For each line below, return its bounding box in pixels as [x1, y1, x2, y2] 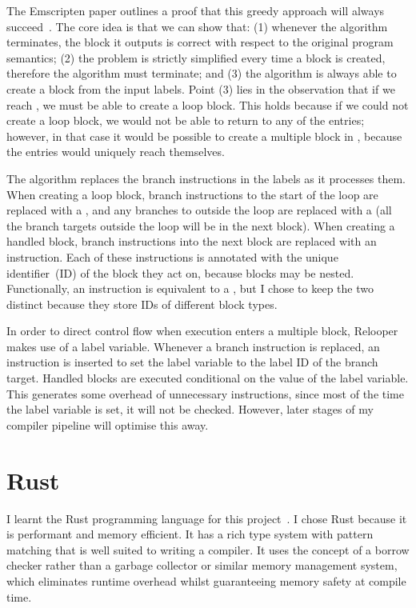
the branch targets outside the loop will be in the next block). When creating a [6, 217, 395, 234]
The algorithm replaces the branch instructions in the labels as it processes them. [6, 170, 406, 186]
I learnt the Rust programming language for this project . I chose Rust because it [6, 510, 407, 526]
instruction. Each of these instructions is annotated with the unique [6, 248, 338, 265]
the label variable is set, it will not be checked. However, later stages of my [6, 401, 374, 418]
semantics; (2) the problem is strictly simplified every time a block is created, [6, 49, 386, 66]
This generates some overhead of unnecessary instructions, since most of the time [6, 385, 404, 402]
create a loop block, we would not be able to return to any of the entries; [6, 112, 365, 129]
